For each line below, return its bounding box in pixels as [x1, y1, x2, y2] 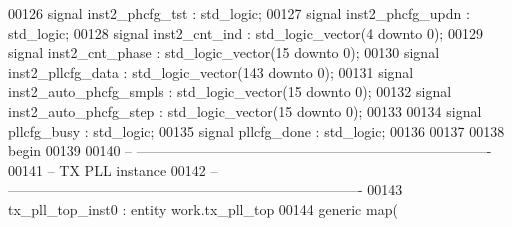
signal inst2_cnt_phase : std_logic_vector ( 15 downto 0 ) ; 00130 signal [8, 42, 440, 63]
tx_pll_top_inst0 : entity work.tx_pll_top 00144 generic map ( [8, 198, 398, 219]
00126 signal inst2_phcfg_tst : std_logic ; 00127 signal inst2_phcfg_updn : [8, 3, 470, 23]
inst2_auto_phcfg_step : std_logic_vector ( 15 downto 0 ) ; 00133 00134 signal [8, 100, 482, 121]
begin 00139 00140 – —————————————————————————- [8, 140, 492, 161]
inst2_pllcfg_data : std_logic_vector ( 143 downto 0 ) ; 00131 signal [8, 61, 414, 82]
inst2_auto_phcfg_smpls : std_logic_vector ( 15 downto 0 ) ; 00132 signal [8, 81, 452, 102]
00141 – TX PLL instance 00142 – [8, 159, 218, 180]
